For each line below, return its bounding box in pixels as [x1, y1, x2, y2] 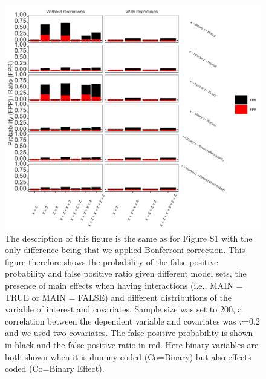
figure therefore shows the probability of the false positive [5, 255, 218, 268]
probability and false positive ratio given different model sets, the [5, 267, 247, 280]
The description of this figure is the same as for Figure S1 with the [5, 231, 253, 244]
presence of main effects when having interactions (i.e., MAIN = [5, 278, 243, 291]
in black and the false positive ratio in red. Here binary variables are [5, 338, 259, 351]
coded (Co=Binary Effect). [5, 362, 105, 375]
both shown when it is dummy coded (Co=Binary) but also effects [5, 350, 251, 363]
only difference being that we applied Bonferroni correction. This [5, 243, 245, 256]
